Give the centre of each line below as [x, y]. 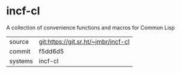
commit [20, 51]
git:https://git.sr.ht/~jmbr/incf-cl [84, 41]
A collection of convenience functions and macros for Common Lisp [91, 28]
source [19, 41]
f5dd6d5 [51, 51]
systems [21, 61]
